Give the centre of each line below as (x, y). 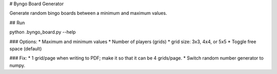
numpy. (17, 65)
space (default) (26, 48)
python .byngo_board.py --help (43, 32)
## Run (17, 23)
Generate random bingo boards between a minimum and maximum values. (88, 13)
